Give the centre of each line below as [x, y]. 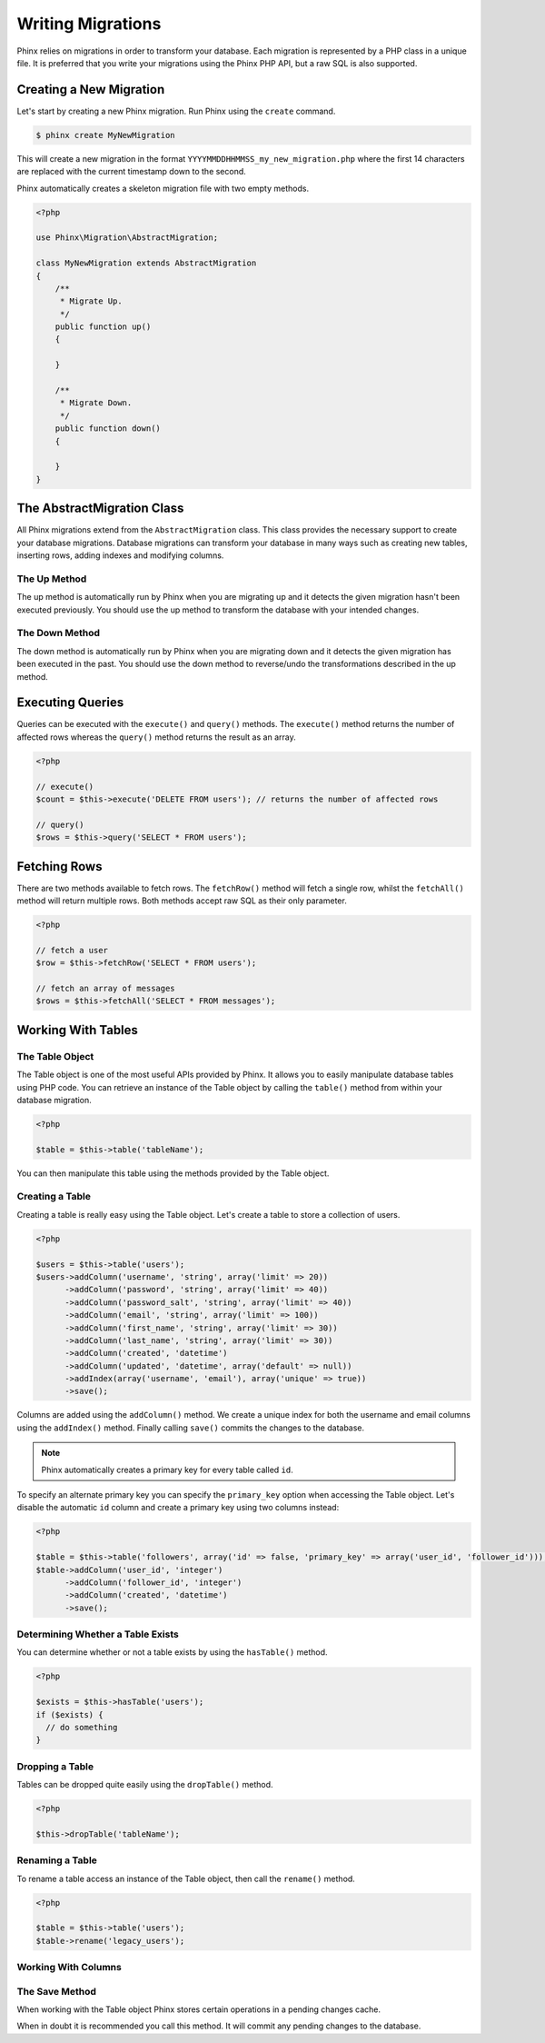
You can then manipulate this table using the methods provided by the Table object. [173, 1173]
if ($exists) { [69, 1714]
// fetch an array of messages [106, 988]
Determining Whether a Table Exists [98, 1634]
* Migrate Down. [96, 403]
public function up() [103, 327]
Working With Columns [69, 1968]
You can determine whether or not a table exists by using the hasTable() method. [172, 1652]
